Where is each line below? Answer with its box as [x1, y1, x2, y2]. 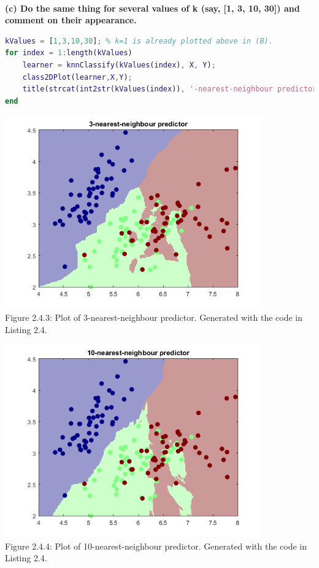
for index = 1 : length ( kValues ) [5, 48, 133, 58]
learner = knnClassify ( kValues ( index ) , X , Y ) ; [22, 60, 216, 69]
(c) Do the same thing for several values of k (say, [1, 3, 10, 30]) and [5, 1, 300, 14]
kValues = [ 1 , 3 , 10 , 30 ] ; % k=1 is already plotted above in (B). [5, 36, 273, 45]
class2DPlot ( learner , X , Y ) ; [22, 72, 133, 82]
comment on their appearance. [5, 13, 137, 26]
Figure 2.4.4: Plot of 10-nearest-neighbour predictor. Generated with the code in [5, 539, 307, 552]
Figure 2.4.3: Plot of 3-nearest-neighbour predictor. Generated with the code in [5, 310, 303, 323]
